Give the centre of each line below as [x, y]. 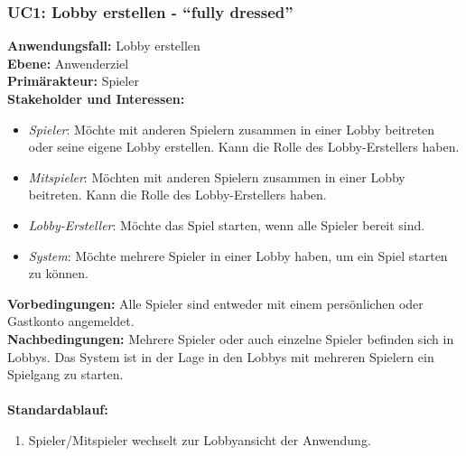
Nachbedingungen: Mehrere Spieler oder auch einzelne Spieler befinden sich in [231, 338]
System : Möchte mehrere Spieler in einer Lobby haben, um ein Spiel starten [238, 255]
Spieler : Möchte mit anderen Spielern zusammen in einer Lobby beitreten [232, 129]
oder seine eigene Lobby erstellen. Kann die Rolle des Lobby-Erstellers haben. [244, 147]
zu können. [58, 273]
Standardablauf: [58, 409]
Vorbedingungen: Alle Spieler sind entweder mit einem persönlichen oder [215, 303]
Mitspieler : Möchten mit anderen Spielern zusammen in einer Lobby [217, 177]
